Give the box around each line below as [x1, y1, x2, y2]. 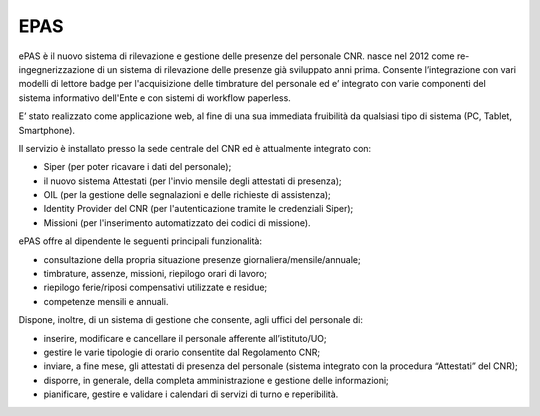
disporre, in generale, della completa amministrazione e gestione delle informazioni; [43, 374, 389, 386]
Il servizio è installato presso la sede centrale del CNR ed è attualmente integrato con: [18, 142, 372, 154]
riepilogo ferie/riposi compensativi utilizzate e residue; [43, 281, 268, 294]
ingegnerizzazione [18, 63, 95, 75]
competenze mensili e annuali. [43, 295, 169, 307]
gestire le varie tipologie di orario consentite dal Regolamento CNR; [43, 346, 321, 358]
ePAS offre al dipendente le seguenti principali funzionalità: [18, 235, 262, 247]
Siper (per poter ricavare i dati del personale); [43, 161, 232, 173]
